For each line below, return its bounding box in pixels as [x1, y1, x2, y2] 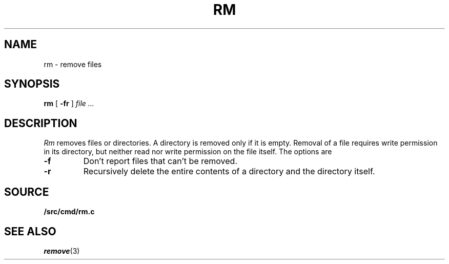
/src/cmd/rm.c [44, 207, 95, 216]
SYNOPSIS [4, 77, 60, 91]
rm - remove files [44, 59, 102, 69]
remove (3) [44, 246, 80, 255]
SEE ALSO [4, 225, 56, 238]
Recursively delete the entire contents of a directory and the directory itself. [83, 166, 375, 177]
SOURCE [4, 185, 49, 198]
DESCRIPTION [4, 116, 77, 130]
